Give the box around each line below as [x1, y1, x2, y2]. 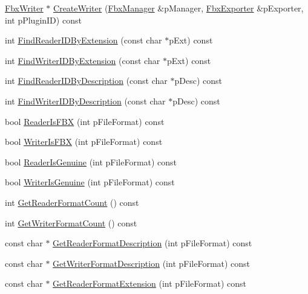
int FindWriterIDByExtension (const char [5, 54, 160, 66]
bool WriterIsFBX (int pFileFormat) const [5, 135, 163, 148]
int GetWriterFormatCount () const [5, 216, 137, 229]
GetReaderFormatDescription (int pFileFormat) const [53, 237, 252, 249]
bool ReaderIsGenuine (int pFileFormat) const [5, 155, 177, 168]
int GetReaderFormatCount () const [5, 196, 139, 208]
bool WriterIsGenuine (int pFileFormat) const [5, 176, 175, 188]
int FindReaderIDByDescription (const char [5, 74, 168, 87]
